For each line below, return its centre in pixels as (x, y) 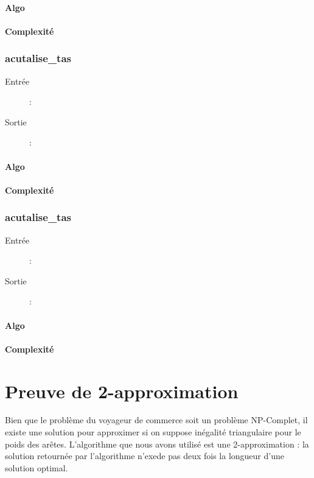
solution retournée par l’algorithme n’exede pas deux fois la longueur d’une (145, 456)
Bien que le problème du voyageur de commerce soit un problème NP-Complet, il (156, 420)
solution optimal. (37, 467)
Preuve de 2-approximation (122, 391)
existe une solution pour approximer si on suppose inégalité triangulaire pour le (153, 432)
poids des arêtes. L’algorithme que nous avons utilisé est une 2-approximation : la (157, 444)
